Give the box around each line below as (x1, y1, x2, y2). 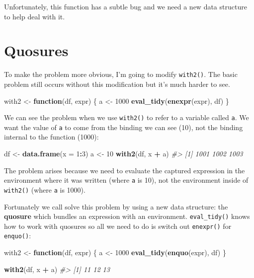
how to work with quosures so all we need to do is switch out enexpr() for (4, 220, 232, 231)
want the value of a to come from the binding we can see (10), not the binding (4, 122, 243, 132)
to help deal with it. (4, 11, 65, 21)
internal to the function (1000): (4, 132, 99, 142)
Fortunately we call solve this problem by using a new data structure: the (4, 201, 228, 211)
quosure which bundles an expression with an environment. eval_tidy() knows (4, 211, 250, 221)
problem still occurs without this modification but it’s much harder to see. (4, 78, 230, 89)
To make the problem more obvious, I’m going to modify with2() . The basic (4, 69, 238, 79)
